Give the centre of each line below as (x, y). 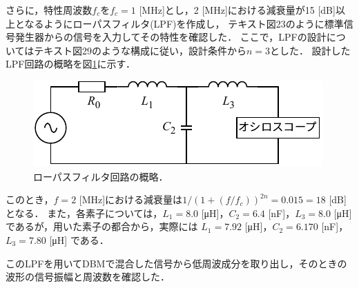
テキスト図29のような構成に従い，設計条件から (140, 50)
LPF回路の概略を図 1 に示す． (70, 64)
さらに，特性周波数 (49, 10)
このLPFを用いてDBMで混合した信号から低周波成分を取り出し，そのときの (176, 263)
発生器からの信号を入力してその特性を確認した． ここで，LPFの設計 (171, 37)
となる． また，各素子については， (84, 213)
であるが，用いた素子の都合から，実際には (102, 226)
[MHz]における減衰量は (131, 199)
